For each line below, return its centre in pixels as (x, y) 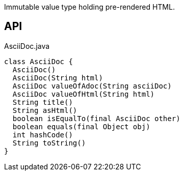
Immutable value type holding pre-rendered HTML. (89, 7)
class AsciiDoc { (38, 61)
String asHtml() (45, 110)
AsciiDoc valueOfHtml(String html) (84, 94)
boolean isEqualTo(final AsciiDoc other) (96, 118)
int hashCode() (43, 135)
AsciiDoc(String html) (58, 78)
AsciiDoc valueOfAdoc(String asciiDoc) (92, 86)
